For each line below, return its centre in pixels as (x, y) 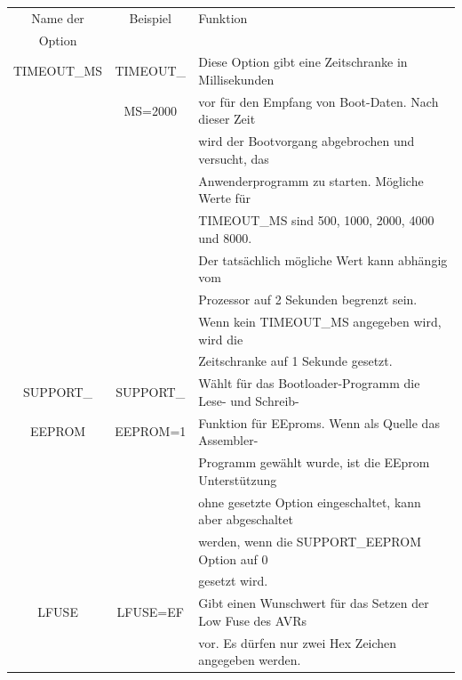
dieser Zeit (227, 119)
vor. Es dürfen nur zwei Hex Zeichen (298, 642)
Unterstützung (238, 479)
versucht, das (234, 158)
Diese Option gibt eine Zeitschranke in (303, 62)
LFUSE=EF (150, 612)
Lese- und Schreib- (249, 400)
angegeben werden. (250, 660)
